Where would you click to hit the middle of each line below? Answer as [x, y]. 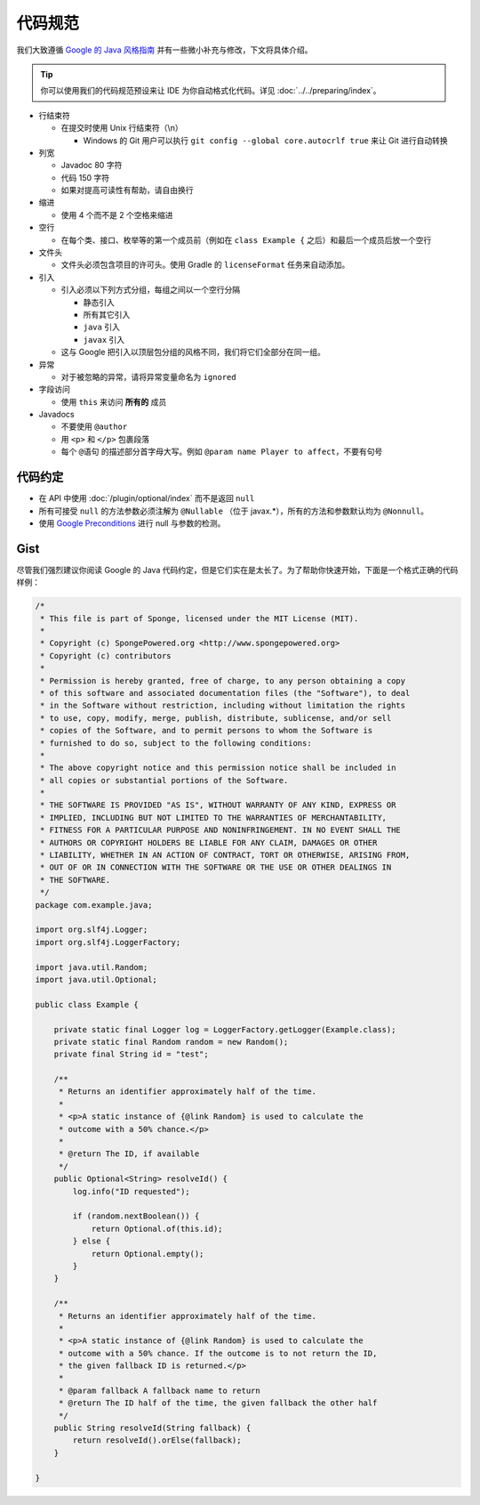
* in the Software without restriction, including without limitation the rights [223, 706]
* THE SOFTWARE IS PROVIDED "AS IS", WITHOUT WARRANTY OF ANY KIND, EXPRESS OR [218, 805]
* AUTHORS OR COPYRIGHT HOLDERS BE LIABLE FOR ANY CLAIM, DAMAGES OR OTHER [209, 842]
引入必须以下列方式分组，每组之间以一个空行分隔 [150, 290]
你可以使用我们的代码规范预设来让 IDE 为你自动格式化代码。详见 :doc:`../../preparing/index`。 [211, 91]
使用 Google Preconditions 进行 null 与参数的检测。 [132, 523]
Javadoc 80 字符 [92, 166]
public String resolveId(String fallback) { [152, 1428]
